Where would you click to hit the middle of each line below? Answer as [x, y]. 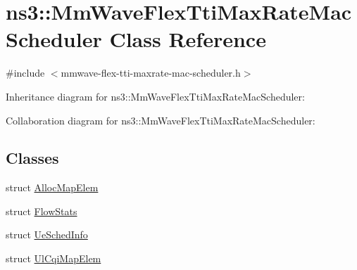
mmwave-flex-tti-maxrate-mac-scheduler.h [151, 73]
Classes [32, 158]
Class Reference [188, 39]
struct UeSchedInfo [47, 234]
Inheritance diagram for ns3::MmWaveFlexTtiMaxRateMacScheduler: [155, 96]
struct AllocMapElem [52, 187]
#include [25, 73]
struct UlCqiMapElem [54, 258]
